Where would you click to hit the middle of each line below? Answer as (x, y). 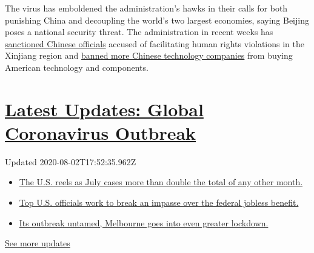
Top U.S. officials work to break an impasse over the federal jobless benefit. (159, 202)
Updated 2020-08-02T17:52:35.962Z (71, 161)
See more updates (38, 243)
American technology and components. (77, 67)
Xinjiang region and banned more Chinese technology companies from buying (149, 55)
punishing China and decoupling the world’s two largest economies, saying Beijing (157, 20)
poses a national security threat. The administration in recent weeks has (139, 32)
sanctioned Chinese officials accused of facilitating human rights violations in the (155, 43)
